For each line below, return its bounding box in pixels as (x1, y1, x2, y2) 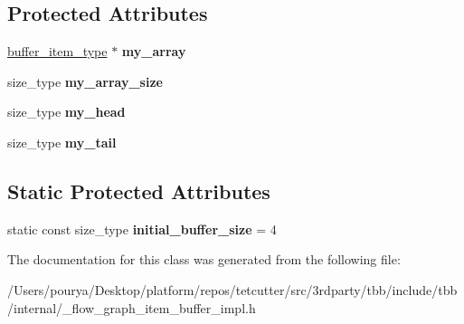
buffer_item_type (7, 42, 108, 61)
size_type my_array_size (7, 71, 163, 91)
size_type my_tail (7, 132, 117, 151)
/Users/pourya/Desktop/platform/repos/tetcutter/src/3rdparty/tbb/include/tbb (7, 280, 458, 299)
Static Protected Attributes (7, 176, 270, 205)
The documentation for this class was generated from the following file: (7, 250, 401, 269)
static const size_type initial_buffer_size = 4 (7, 219, 277, 238)
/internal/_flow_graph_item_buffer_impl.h (7, 298, 256, 317)
